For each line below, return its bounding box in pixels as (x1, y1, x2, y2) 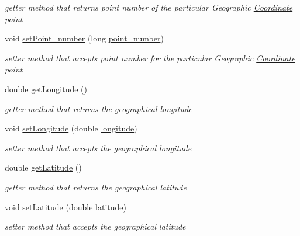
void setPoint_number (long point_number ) (5, 32, 164, 44)
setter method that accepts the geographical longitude (5, 141, 192, 154)
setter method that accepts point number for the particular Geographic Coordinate (5, 51, 295, 64)
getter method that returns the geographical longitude (5, 102, 192, 114)
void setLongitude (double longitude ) (5, 122, 137, 134)
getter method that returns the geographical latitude (5, 181, 187, 193)
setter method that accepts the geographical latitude (5, 220, 186, 232)
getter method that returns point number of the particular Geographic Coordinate (5, 1, 293, 13)
